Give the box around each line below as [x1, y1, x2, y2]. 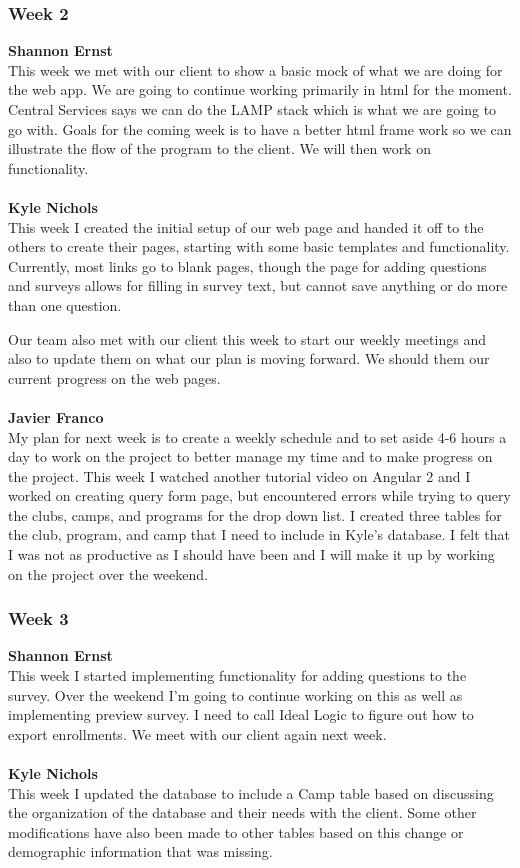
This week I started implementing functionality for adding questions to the [8, 665, 467, 686]
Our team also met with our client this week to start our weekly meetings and [8, 328, 486, 349]
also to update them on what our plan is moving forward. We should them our [8, 348, 490, 369]
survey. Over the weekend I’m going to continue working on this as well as [8, 684, 463, 705]
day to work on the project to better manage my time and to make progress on [8, 446, 493, 467]
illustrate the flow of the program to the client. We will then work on [8, 138, 431, 159]
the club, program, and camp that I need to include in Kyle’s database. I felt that [8, 524, 510, 545]
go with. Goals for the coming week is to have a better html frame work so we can [8, 118, 512, 139]
